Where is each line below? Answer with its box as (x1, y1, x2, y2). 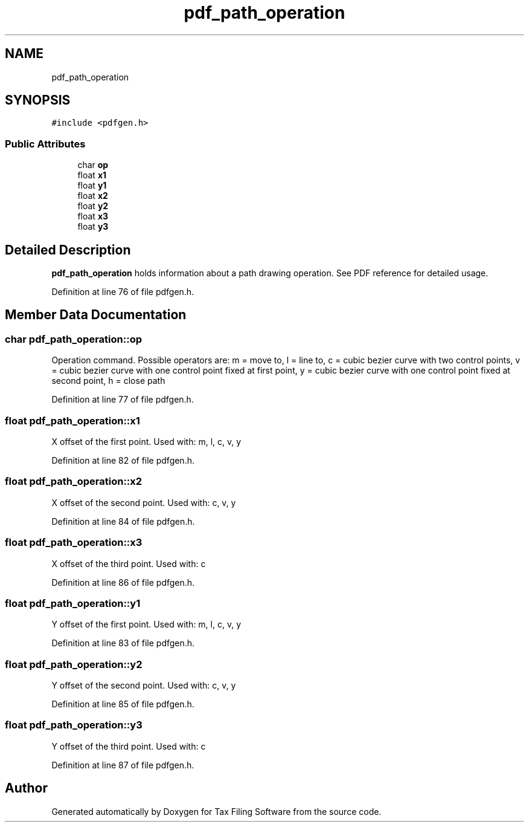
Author (5, 780, 48, 796)
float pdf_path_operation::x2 (5, 475, 143, 488)
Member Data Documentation (5, 307, 187, 323)
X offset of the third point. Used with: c (51, 558, 206, 569)
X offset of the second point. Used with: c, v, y (51, 497, 236, 508)
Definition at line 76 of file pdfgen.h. (51, 287, 194, 297)
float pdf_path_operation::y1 (5, 597, 141, 609)
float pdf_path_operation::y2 (5, 658, 143, 670)
